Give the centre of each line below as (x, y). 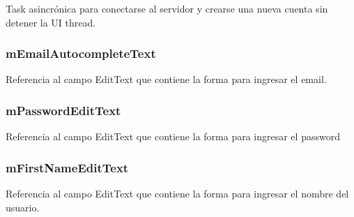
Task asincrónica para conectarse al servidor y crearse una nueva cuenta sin (167, 8)
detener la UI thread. (51, 22)
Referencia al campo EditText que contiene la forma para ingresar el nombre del (177, 194)
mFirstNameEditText (67, 167)
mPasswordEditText (63, 110)
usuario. (23, 207)
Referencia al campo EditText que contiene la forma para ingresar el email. (166, 79)
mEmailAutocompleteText (81, 53)
